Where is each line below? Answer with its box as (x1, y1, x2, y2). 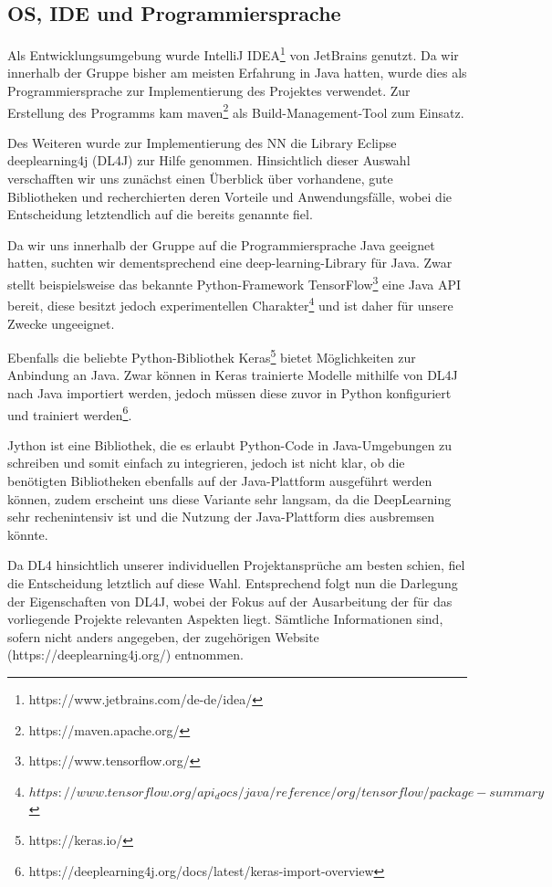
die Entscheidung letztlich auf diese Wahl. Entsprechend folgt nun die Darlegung (7, 573, 458, 592)
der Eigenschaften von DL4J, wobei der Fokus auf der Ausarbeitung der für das (7, 591, 453, 610)
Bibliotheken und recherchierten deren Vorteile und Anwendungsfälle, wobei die (7, 186, 453, 206)
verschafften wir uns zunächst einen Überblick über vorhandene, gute (7, 169, 393, 188)
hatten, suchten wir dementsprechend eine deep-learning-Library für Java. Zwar (7, 253, 453, 272)
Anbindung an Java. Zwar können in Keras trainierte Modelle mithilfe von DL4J (7, 365, 458, 385)
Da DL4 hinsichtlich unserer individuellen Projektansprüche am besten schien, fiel (7, 555, 465, 575)
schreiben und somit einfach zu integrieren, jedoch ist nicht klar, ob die (7, 453, 405, 472)
